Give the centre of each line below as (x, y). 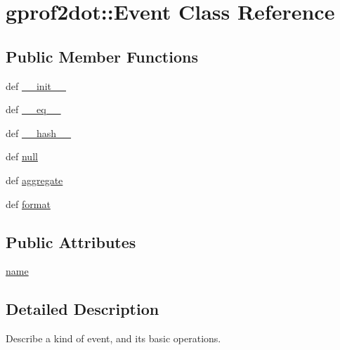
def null (22, 156)
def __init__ (36, 85)
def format (28, 203)
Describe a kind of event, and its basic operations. (113, 338)
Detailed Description (83, 309)
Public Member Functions (102, 56)
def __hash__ (39, 132)
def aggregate (34, 180)
